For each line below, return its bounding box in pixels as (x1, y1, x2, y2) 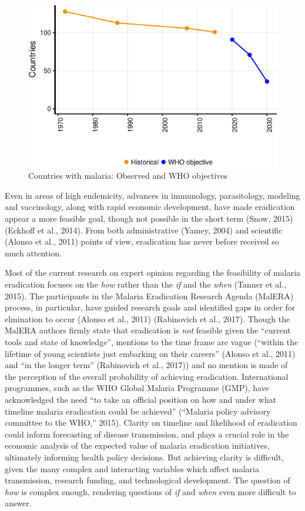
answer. (5, 497, 32, 509)
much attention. (5, 246, 62, 259)
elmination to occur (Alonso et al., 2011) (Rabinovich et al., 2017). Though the (5, 312, 290, 325)
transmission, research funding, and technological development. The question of (5, 474, 290, 486)
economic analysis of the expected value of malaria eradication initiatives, (5, 439, 270, 452)
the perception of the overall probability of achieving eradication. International (5, 370, 289, 382)
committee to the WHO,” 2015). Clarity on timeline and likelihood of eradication (5, 416, 297, 429)
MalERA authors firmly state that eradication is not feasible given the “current (5, 324, 291, 336)
